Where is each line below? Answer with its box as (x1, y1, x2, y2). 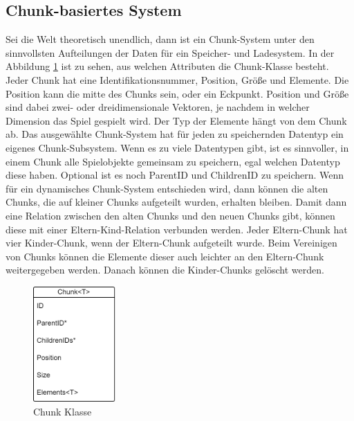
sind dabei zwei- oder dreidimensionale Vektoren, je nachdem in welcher (6, 100, 310, 114)
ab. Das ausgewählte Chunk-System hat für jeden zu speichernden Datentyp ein (6, 127, 344, 141)
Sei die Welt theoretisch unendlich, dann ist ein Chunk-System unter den (6, 32, 315, 46)
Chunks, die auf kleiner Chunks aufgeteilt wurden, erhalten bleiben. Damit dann (6, 195, 347, 209)
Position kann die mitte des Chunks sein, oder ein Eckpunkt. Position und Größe (6, 86, 349, 100)
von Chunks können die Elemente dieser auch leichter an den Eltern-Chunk (6, 249, 324, 263)
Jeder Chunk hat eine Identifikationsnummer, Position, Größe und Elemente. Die (6, 72, 349, 87)
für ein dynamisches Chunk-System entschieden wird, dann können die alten (6, 181, 328, 195)
